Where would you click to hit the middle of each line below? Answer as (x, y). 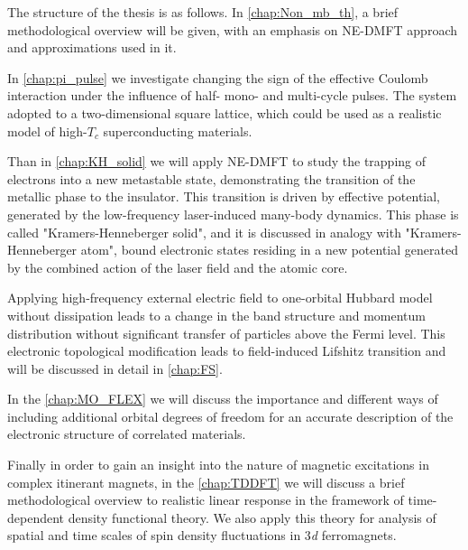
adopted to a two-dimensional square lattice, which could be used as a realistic (225, 112)
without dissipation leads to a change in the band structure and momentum (216, 315)
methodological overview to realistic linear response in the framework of (206, 500)
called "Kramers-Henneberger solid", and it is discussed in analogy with (204, 232)
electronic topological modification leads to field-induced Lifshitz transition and (227, 351)
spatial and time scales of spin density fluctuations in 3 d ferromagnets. (202, 535)
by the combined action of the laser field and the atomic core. (178, 267)
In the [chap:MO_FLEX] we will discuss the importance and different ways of (223, 399)
